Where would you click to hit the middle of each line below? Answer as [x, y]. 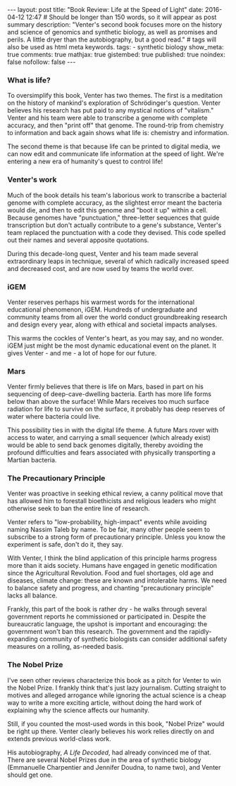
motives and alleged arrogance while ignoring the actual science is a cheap [117, 695]
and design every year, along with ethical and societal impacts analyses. [112, 324]
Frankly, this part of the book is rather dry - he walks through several [107, 609]
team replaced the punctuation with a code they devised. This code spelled [117, 232]
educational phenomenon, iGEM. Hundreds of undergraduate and [102, 309]
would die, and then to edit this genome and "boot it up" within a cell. [107, 210]
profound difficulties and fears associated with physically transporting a [112, 452]
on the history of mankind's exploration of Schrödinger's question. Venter [114, 103]
